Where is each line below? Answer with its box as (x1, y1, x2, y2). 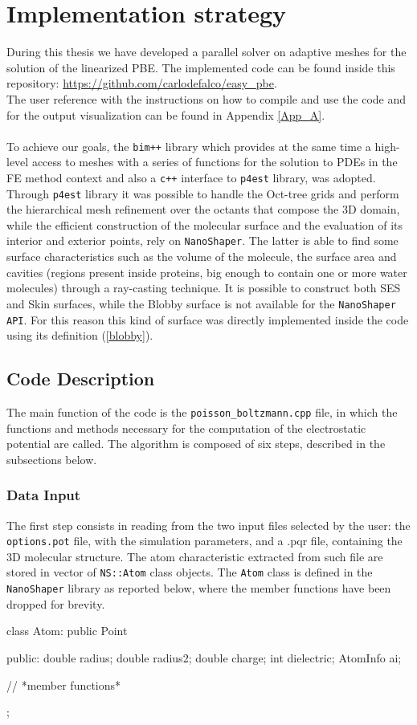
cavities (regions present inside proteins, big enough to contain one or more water (6, 263, 407, 280)
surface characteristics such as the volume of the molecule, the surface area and (6, 248, 397, 265)
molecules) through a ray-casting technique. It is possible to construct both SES (6, 279, 401, 296)
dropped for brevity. (6, 595, 105, 612)
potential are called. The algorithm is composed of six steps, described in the (6, 435, 386, 452)
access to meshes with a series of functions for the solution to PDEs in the (31, 153, 398, 170)
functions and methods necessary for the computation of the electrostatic (6, 419, 366, 436)
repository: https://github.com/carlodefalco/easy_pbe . (6, 75, 277, 92)
